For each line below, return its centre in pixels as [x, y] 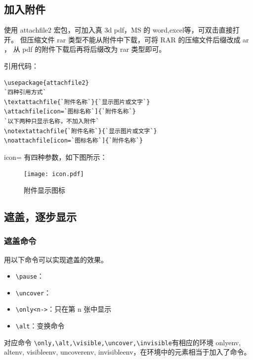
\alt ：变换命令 [40, 326]
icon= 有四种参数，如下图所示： [56, 157]
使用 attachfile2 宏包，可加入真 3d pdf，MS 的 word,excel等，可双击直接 [118, 30]
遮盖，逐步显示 [40, 216]
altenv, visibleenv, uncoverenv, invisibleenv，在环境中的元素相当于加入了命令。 [127, 352]
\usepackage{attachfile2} [46, 83]
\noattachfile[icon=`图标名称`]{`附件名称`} [74, 141]
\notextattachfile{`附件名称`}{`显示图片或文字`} [81, 131]
